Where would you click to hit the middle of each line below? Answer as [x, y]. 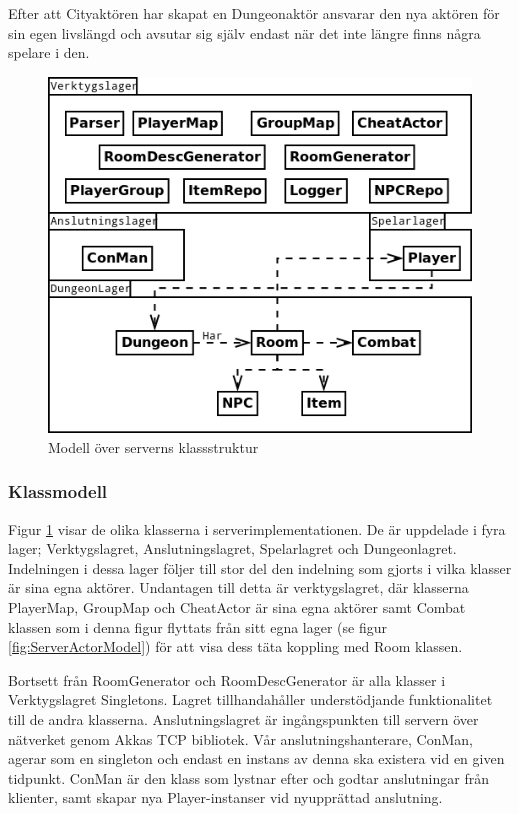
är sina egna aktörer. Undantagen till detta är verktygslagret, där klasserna [238, 587]
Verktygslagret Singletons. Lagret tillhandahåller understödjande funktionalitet [250, 699]
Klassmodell [58, 491]
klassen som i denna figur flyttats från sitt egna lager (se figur [198, 626]
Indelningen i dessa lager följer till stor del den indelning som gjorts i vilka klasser [260, 567]
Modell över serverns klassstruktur [153, 446]
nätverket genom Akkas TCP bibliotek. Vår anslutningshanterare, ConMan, [240, 738]
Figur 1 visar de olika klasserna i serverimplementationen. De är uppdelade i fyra [257, 528]
